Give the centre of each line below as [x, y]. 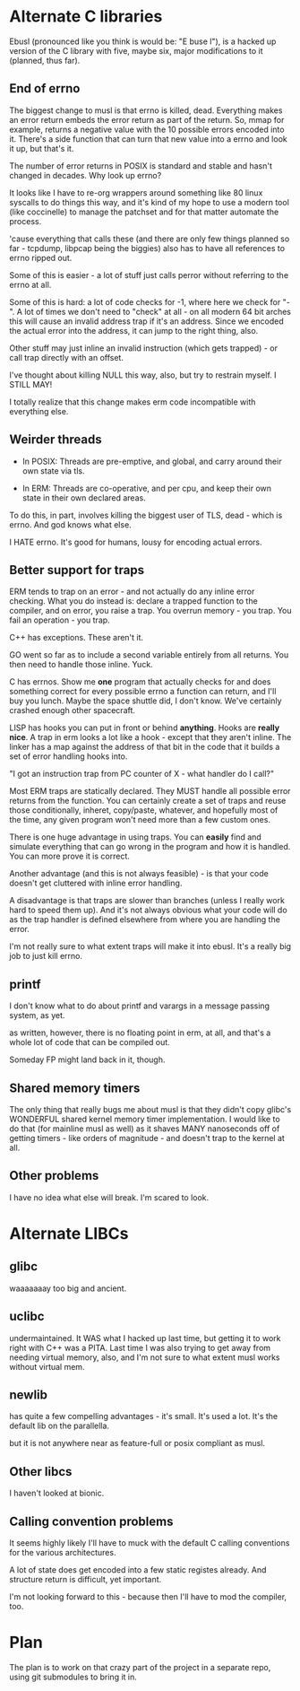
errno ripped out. [41, 257]
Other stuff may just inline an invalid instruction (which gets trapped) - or [143, 348]
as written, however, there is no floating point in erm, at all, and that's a [140, 1033]
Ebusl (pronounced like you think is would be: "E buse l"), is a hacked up [143, 41]
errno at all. [30, 284]
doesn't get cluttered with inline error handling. [96, 883]
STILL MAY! [31, 384]
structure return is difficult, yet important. [86, 1580]
